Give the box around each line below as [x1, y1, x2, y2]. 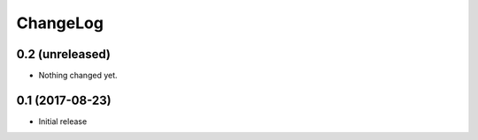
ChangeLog [16, 13, 104, 33]
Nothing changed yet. [38, 70, 119, 81]
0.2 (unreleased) [16, 47, 111, 62]
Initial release [38, 115, 88, 127]
